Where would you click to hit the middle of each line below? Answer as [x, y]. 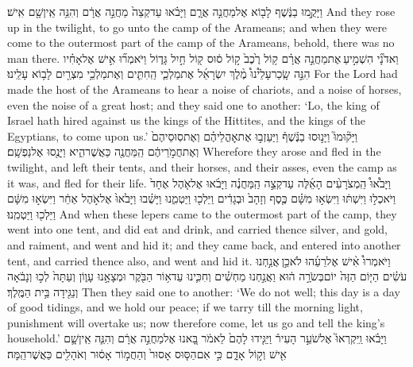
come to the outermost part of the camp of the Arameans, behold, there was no [201, 42]
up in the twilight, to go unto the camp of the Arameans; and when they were [197, 27]
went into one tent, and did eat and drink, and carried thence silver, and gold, [197, 229]
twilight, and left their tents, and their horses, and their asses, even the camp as [202, 166]
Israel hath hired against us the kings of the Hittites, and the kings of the [186, 120]
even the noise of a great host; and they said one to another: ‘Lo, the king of [193, 104]
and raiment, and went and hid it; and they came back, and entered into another [204, 244]
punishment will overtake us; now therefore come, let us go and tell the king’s [196, 322]
